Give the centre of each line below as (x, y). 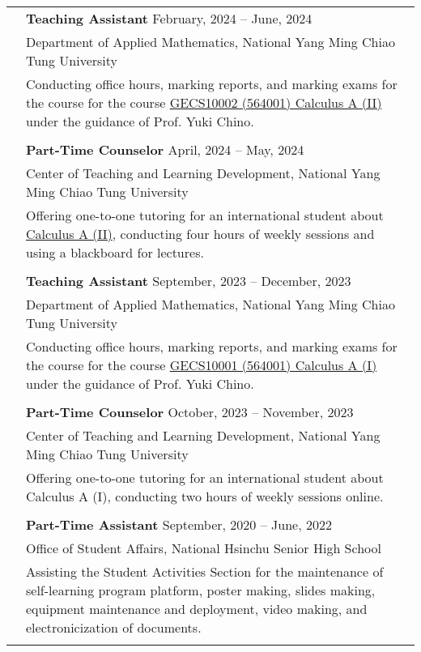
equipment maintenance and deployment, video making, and (197, 609)
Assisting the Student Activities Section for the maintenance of (205, 571)
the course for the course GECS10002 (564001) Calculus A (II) (204, 102)
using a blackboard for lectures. (115, 252)
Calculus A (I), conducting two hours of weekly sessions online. (205, 496)
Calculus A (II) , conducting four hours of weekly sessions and (200, 234)
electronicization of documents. (114, 627)
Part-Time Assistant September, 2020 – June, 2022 (179, 524)
